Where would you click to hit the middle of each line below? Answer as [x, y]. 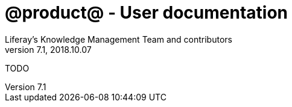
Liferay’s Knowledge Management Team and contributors [119, 39]
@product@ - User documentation [146, 13]
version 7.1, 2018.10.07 [48, 49]
